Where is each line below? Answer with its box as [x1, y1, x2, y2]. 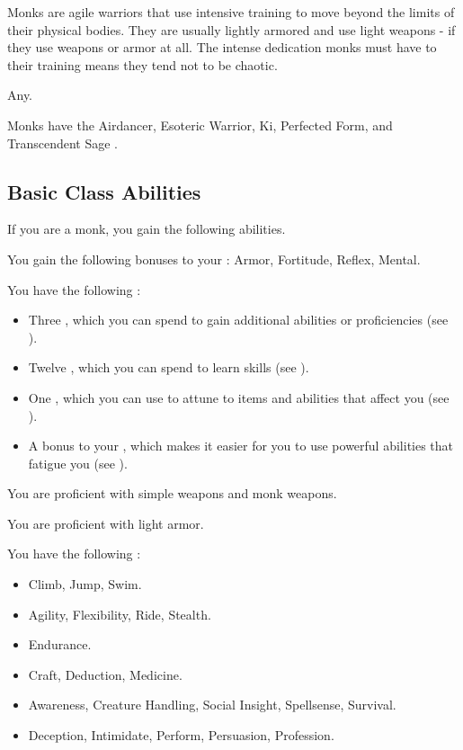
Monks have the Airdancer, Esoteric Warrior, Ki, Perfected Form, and [7, 115, 393, 134]
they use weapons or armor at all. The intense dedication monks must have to [7, 38, 437, 57]
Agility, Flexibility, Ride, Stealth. [28, 604, 211, 623]
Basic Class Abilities [7, 177, 201, 205]
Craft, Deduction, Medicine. [28, 665, 183, 683]
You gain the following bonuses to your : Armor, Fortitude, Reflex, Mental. [7, 249, 421, 268]
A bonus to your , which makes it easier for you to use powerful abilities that [28, 436, 454, 455]
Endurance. [28, 635, 92, 654]
